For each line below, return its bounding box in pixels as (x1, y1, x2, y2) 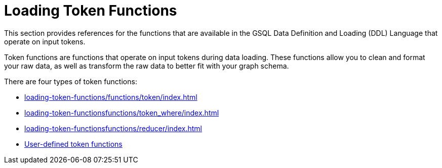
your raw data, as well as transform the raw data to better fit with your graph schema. (4, 61, 289, 70)
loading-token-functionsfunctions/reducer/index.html (24, 124, 203, 133)
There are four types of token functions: (4, 77, 137, 86)
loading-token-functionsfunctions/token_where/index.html (24, 108, 219, 117)
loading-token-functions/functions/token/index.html (24, 92, 197, 101)
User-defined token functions (24, 139, 123, 148)
